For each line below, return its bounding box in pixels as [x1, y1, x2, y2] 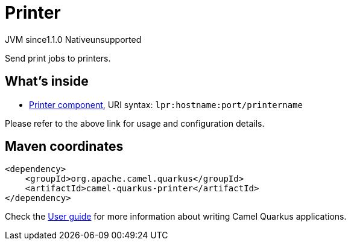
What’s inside [5, 74, 89, 89]
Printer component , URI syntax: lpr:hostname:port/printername [29, 99, 303, 110]
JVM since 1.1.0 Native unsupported [5, 34, 142, 45]
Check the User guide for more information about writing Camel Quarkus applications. [5, 211, 347, 222]
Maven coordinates [5, 139, 124, 154]
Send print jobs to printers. [5, 52, 111, 63]
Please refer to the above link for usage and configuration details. [5, 118, 265, 129]
